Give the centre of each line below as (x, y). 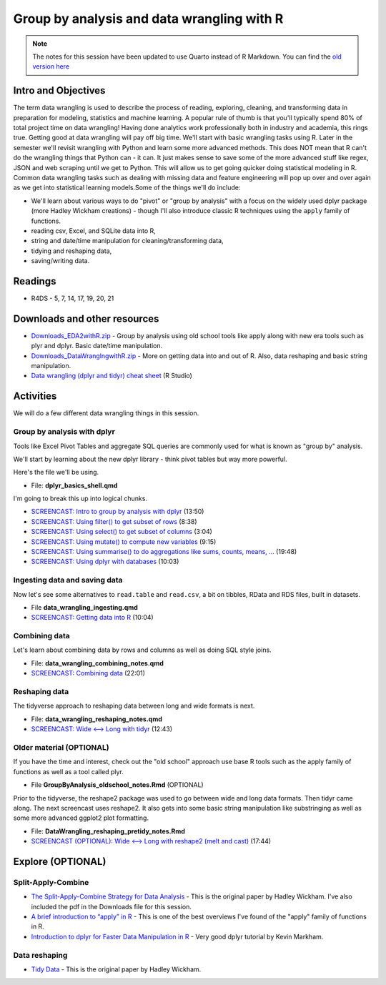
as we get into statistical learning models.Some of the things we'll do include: (127, 188)
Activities (35, 396)
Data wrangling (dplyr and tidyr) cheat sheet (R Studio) (112, 376)
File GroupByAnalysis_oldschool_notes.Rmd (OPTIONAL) (117, 785)
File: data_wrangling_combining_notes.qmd (98, 663)
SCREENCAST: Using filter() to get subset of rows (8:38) (114, 521)
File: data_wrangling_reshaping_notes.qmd (96, 719)
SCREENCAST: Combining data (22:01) (88, 673)
